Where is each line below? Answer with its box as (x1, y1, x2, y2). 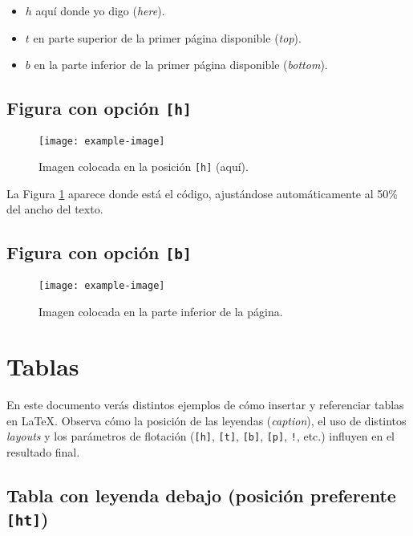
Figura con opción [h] (6, 95, 192, 120)
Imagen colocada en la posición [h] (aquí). (38, 158, 249, 175)
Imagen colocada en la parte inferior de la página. (38, 303, 283, 319)
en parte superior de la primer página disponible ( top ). (33, 29, 302, 46)
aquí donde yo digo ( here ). (35, 2, 165, 18)
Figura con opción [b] (6, 240, 192, 265)
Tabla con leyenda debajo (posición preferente (6, 483, 396, 508)
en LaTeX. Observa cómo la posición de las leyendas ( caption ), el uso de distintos (6, 412, 407, 428)
